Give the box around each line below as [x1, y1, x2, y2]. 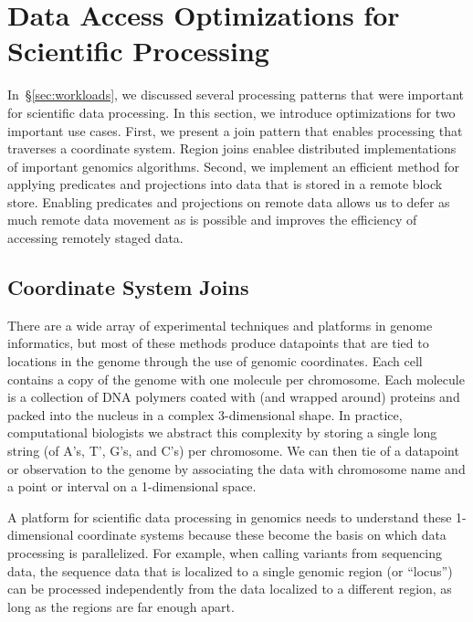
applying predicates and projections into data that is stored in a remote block [7, 174, 443, 194]
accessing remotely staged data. [7, 228, 184, 248]
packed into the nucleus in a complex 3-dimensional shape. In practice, [7, 405, 403, 424]
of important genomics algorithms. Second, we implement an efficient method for [7, 156, 459, 175]
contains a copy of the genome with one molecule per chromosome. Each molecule [7, 369, 465, 388]
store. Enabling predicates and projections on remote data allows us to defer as [7, 192, 450, 211]
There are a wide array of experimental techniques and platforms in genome [7, 315, 433, 334]
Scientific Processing [7, 32, 269, 69]
